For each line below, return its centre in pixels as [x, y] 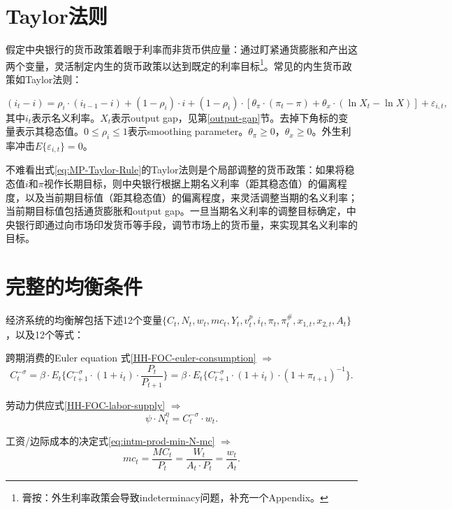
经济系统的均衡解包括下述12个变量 [84, 320]
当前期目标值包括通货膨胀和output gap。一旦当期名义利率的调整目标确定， [176, 211]
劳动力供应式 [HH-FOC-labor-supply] [86, 405]
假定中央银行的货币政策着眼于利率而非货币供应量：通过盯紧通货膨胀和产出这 [182, 49]
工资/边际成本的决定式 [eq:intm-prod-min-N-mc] [110, 441]
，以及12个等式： [45, 334]
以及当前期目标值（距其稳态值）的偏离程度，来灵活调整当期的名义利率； [191, 197]
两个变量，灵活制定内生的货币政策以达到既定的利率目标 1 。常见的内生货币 [174, 64]
